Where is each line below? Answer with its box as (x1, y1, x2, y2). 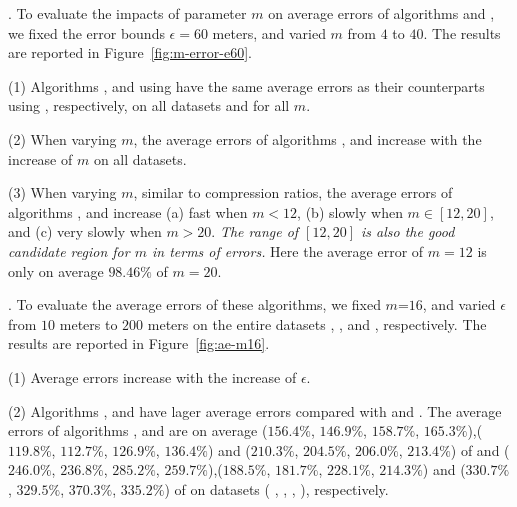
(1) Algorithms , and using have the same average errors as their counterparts (8, 75, 485, 96)
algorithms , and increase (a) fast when (8, 201, 248, 222)
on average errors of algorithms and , (268, 3, 495, 23)
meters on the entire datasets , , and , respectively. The (147, 313, 487, 334)
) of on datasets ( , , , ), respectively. (164, 478, 389, 499)
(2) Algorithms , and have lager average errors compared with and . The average (8, 400, 502, 421)
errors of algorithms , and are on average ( (8, 420, 268, 441)
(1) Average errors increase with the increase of (8, 366, 297, 387)
